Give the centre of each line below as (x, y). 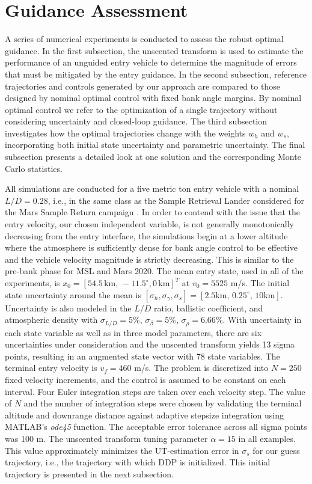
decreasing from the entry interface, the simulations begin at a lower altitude (146, 235)
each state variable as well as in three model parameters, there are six (133, 332)
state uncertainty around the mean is (73, 294)
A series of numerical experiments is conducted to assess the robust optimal (144, 39)
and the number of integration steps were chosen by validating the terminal (163, 403)
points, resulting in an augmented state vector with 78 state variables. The (142, 356)
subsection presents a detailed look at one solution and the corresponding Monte (153, 157)
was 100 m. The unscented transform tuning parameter (106, 438)
